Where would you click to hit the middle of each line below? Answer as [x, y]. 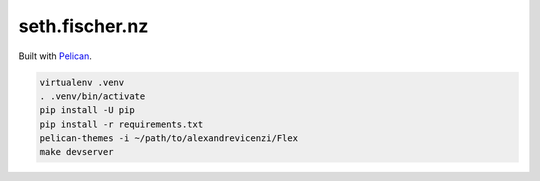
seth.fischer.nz [83, 26]
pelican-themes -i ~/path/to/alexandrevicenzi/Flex [169, 138]
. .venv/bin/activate [92, 96]
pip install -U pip [87, 110]
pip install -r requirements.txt [121, 124]
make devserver [76, 152]
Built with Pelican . [55, 56]
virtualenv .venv [82, 82]
